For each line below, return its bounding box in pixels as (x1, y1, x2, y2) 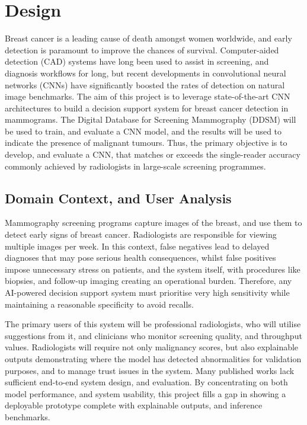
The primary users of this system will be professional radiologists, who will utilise (5, 318, 301, 330)
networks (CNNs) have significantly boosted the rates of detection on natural (5, 78, 285, 91)
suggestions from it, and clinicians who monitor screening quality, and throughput (5, 329, 302, 341)
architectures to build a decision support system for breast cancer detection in (5, 101, 289, 114)
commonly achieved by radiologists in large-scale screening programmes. (5, 159, 266, 172)
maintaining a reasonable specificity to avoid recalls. (5, 298, 194, 310)
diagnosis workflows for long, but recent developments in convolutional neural (5, 66, 286, 79)
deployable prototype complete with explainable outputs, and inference (5, 399, 263, 411)
